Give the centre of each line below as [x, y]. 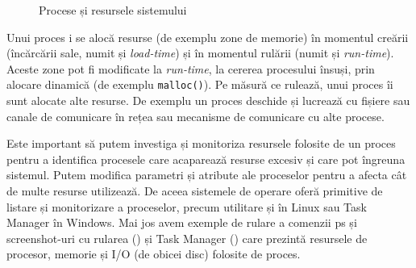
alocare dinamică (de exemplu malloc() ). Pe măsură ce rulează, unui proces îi [200, 84]
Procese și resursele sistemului [113, 10]
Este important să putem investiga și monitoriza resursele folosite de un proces [201, 143]
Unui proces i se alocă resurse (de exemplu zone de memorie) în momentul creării [208, 37]
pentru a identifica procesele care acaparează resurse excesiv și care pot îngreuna [206, 159]
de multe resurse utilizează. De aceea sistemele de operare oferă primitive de [195, 191]
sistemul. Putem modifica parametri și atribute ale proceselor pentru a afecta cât [207, 175]
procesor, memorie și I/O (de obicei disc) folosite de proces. [154, 254]
